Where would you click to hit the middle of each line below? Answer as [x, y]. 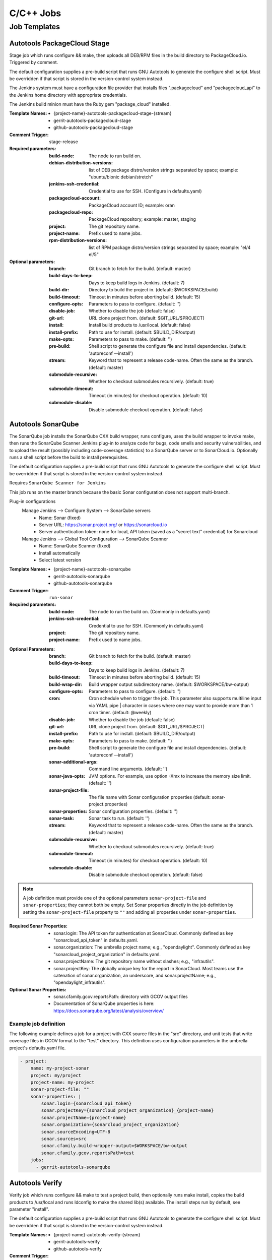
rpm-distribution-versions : [78, 240]
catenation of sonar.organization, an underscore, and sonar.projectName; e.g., [135, 975]
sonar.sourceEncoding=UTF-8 [76, 1132]
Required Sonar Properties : [39, 926]
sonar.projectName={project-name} [84, 1117]
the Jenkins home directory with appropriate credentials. [68, 95]
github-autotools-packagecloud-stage [93, 128]
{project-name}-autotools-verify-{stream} [97, 1235]
